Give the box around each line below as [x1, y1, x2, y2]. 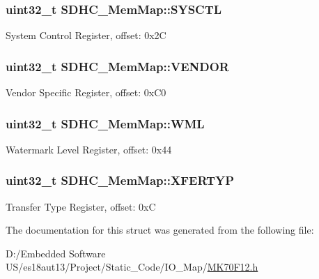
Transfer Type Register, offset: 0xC [6, 199, 156, 213]
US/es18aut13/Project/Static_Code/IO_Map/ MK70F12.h [6, 259, 258, 274]
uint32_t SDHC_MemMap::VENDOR [6, 57, 229, 75]
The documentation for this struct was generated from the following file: [6, 223, 314, 237]
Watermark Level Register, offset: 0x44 [6, 142, 172, 156]
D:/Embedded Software [6, 246, 106, 260]
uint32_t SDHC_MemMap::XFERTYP [6, 172, 235, 189]
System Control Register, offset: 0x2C [6, 28, 166, 43]
